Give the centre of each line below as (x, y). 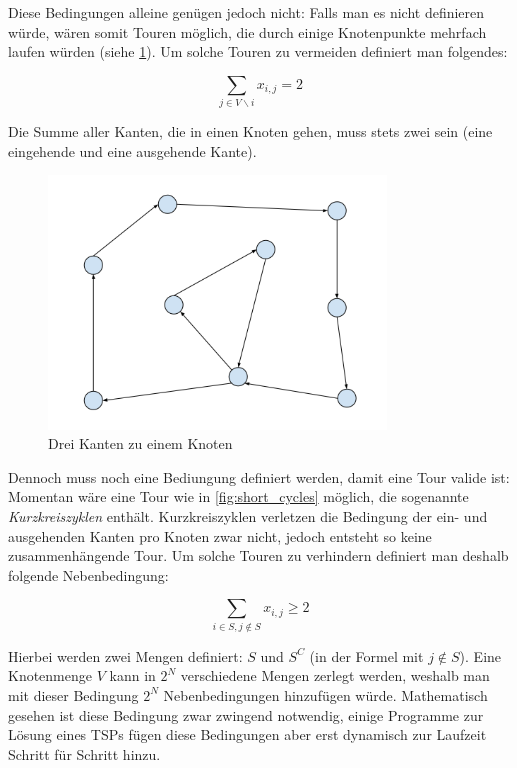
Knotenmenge (50, 675)
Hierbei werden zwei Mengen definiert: (125, 655)
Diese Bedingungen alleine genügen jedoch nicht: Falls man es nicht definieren (246, 12)
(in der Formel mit (366, 655)
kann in (132, 675)
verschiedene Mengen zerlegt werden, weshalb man (335, 675)
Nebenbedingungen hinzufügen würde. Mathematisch (325, 694)
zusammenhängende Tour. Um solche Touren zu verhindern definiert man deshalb (258, 555)
